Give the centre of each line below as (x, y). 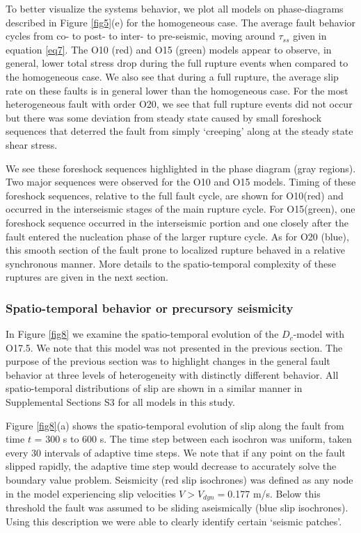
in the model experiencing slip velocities (91, 493)
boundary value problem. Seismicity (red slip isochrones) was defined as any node (179, 480)
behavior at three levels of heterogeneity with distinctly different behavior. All (172, 374)
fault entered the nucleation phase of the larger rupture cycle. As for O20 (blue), (177, 236)
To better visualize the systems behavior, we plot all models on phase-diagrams (175, 8)
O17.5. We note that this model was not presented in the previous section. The (174, 347)
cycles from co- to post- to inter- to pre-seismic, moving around (141, 36)
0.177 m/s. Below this (274, 493)
